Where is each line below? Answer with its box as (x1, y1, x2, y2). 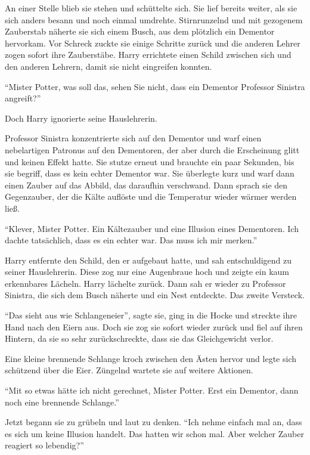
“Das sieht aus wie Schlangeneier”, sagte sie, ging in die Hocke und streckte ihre (5, 309, 297, 321)
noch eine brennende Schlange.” (5, 395, 119, 408)
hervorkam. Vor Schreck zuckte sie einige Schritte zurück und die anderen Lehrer (5, 36, 300, 49)
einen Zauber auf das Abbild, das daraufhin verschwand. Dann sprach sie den (5, 178, 288, 191)
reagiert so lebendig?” (5, 439, 84, 451)
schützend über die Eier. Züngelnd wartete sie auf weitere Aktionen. (5, 364, 253, 376)
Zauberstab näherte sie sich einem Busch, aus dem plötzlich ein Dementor (5, 25, 275, 38)
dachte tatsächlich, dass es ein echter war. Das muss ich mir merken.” (5, 234, 258, 246)
